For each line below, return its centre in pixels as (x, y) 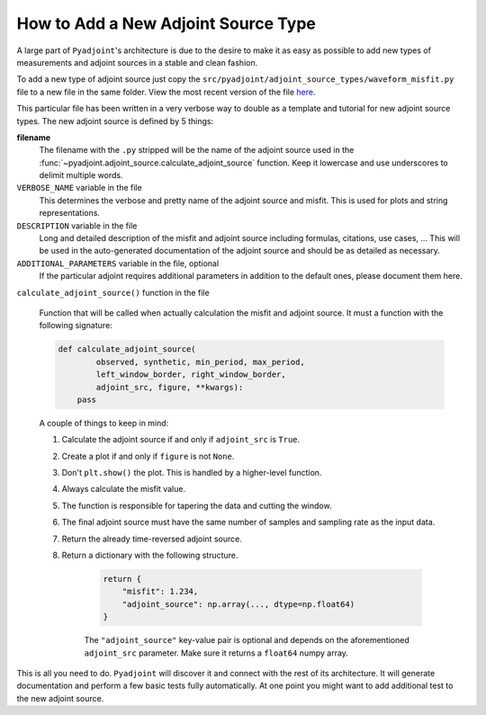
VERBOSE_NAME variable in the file (80, 188)
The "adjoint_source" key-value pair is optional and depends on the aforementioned (247, 640)
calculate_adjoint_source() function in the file (113, 292)
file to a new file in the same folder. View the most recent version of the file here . (166, 92)
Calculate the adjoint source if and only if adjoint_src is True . (181, 440)
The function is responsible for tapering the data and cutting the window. (197, 505)
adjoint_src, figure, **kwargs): (170, 387)
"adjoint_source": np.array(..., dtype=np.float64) (238, 604)
